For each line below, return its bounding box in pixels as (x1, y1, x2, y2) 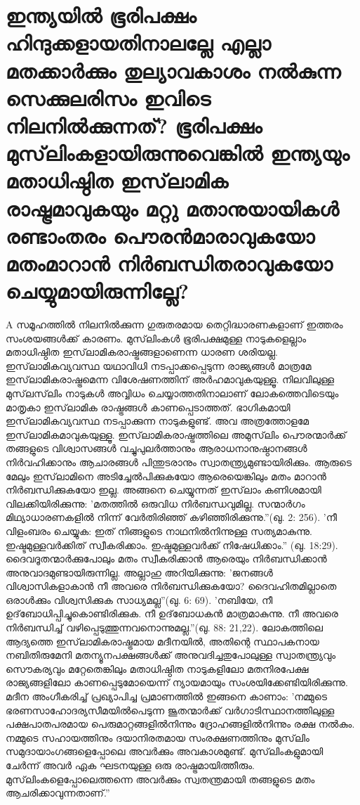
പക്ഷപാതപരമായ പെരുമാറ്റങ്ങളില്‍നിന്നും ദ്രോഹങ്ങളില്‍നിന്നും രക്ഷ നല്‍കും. (6, 716, 355, 731)
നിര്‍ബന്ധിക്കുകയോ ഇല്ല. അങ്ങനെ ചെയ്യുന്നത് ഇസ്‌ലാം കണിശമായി (6, 482, 321, 497)
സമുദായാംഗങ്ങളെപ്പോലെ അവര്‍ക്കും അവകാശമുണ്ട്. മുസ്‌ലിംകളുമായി (6, 744, 324, 759)
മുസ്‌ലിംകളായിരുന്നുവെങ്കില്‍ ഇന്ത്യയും (6, 139, 349, 167)
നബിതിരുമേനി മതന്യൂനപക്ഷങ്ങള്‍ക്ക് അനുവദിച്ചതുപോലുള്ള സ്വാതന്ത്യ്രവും (6, 648, 336, 662)
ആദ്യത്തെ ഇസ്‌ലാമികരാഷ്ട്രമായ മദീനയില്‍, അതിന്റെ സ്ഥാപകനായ (6, 633, 319, 648)
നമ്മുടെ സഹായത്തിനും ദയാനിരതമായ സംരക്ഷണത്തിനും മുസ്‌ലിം (6, 730, 309, 745)
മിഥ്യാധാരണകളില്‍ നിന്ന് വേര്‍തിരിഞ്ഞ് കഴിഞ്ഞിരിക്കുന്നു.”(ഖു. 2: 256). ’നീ (6, 510, 338, 524)
